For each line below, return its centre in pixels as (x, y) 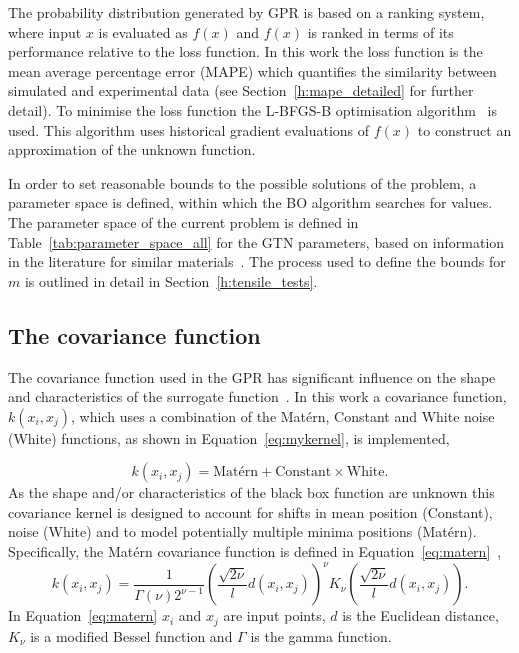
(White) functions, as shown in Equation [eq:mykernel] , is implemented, (229, 437)
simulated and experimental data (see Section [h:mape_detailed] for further (241, 90)
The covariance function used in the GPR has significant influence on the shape (252, 376)
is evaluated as (143, 31)
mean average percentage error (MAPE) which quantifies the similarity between (252, 70)
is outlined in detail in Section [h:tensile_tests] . (171, 280)
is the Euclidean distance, (420, 615)
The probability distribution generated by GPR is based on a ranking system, (246, 12)
